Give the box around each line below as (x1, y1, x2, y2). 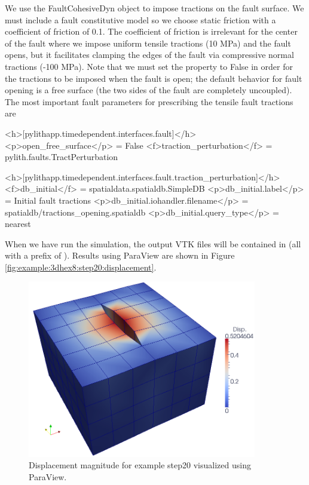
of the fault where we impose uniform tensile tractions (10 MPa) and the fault (5, 36, 291, 49)
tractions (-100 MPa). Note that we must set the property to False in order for (5, 60, 293, 72)
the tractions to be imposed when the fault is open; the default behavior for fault (5, 72, 302, 84)
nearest (5, 217, 31, 230)
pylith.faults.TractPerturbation (5, 151, 118, 163)
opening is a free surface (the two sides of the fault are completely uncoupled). (5, 84, 292, 96)
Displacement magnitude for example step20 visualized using (29, 459, 251, 471)
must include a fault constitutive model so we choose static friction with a (5, 13, 276, 26)
